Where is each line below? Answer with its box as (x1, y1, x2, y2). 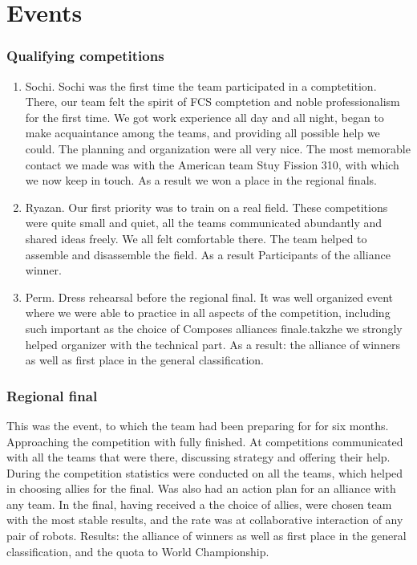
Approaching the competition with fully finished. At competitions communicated (6, 433, 403, 449)
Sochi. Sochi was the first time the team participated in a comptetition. (25, 77, 377, 94)
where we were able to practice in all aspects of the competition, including (25, 304, 391, 321)
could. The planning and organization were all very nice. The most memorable (25, 140, 411, 156)
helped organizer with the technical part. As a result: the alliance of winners (25, 335, 400, 352)
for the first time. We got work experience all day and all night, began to (25, 108, 384, 125)
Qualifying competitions (6, 46, 164, 66)
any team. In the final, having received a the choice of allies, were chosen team (6, 495, 392, 512)
